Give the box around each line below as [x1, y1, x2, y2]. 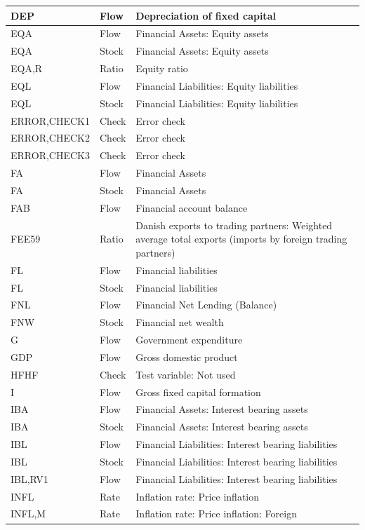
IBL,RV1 [11, 471, 48, 486]
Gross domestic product [135, 349, 238, 364]
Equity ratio [135, 61, 188, 76]
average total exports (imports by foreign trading [135, 231, 347, 246]
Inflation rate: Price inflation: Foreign [135, 506, 297, 521]
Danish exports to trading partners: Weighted [135, 217, 333, 232]
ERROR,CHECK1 [11, 113, 90, 128]
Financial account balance [135, 200, 248, 215]
